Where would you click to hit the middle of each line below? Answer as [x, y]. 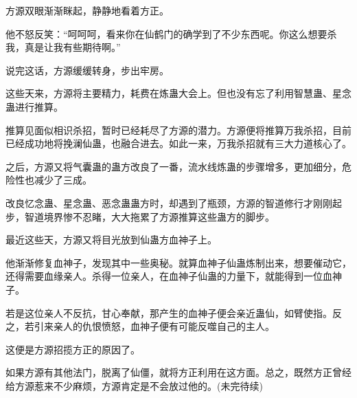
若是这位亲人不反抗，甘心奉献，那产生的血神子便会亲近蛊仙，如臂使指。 [169, 312]
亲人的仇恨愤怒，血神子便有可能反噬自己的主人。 [164, 326]
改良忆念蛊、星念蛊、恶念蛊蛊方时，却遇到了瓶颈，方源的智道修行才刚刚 [169, 202]
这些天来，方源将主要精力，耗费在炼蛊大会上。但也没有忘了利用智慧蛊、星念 [178, 93]
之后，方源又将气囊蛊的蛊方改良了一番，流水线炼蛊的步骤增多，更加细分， [174, 166]
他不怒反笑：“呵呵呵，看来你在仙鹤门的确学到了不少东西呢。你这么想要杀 [171, 33]
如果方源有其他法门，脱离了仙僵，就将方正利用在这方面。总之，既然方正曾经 [178, 372]
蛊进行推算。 [34, 106]
